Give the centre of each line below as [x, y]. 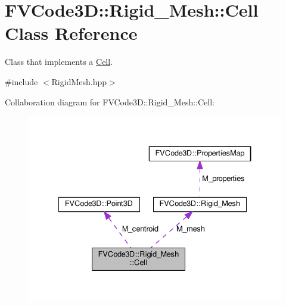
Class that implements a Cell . [59, 62]
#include [21, 81]
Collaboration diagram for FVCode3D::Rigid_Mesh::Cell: [110, 102]
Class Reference [71, 33]
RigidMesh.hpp [79, 81]
